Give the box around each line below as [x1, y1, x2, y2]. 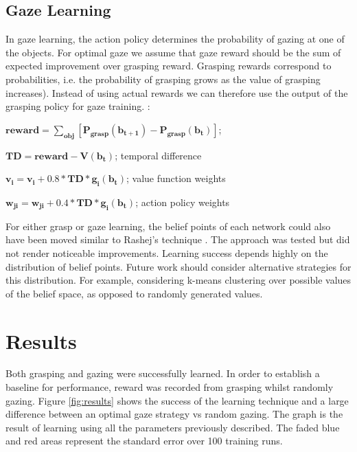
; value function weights [126, 171, 226, 185]
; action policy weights [135, 194, 230, 209]
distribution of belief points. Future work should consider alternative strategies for [5, 259, 352, 273]
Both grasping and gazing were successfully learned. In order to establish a [5, 366, 320, 381]
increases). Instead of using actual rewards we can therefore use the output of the [5, 85, 348, 100]
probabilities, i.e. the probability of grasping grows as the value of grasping [5, 71, 321, 86]
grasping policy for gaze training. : [5, 99, 150, 113]
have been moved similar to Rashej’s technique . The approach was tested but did [5, 232, 350, 247]
